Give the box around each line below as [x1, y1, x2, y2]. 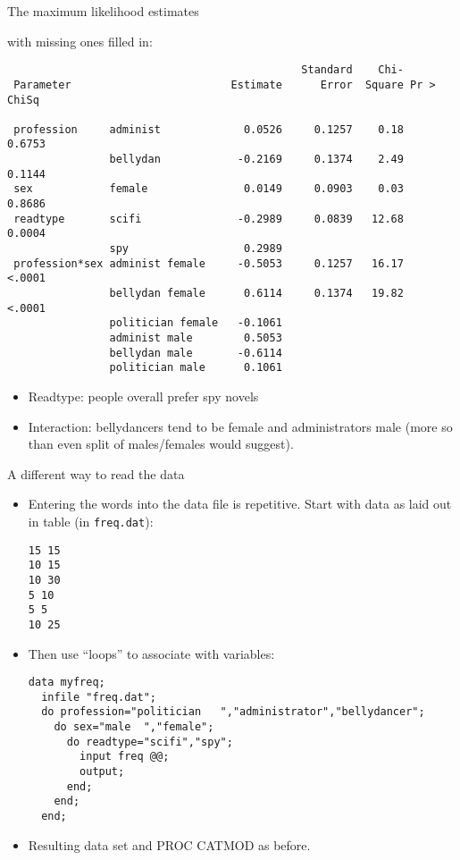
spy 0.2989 [109, 242, 282, 256]
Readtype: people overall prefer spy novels [28, 386, 259, 405]
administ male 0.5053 [109, 332, 282, 344]
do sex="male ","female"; [54, 721, 214, 734]
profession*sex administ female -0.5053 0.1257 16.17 [13, 257, 404, 270]
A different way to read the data [7, 464, 185, 483]
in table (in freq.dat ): [28, 511, 154, 530]
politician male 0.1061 [109, 361, 282, 375]
